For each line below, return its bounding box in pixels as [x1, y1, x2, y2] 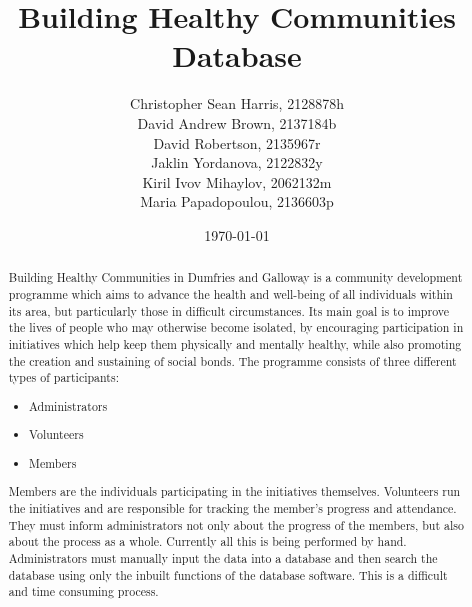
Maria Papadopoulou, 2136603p [140, 191, 334, 212]
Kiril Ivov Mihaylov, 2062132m [142, 171, 332, 192]
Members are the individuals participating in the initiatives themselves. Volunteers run [8, 483, 461, 500]
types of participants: [8, 369, 119, 386]
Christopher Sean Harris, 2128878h [130, 93, 344, 114]
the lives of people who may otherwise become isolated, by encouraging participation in [8, 319, 464, 336]
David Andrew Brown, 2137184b [137, 112, 337, 133]
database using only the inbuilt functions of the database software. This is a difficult [8, 566, 448, 583]
